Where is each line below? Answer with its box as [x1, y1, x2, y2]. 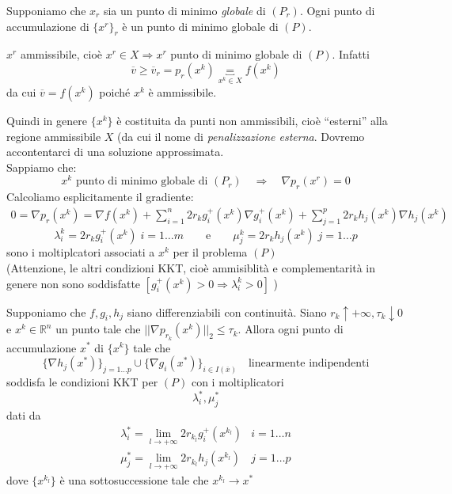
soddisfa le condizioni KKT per [6, 374, 158, 389]
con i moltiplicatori [191, 374, 284, 389]
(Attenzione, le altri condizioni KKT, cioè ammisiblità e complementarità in [6, 260, 376, 276]
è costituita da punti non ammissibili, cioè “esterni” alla [116, 112, 388, 128]
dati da [6, 406, 41, 423]
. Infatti [332, 46, 370, 63]
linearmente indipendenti [248, 358, 370, 370]
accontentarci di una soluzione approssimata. [6, 143, 224, 160]
